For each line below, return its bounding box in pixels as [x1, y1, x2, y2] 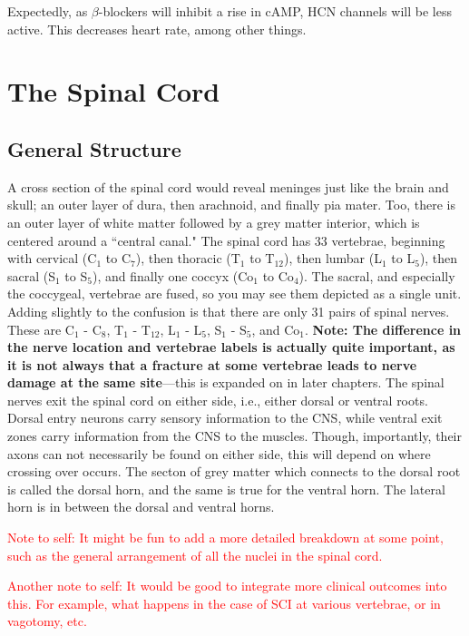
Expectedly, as [7, 2, 88, 20]
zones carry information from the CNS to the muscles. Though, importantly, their [7, 426, 462, 445]
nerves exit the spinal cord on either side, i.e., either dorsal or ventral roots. [7, 390, 428, 409]
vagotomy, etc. [7, 612, 87, 631]
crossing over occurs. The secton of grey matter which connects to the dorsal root [7, 462, 461, 481]
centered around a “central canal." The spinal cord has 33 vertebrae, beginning [7, 230, 445, 250]
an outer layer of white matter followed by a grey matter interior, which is [7, 212, 420, 231]
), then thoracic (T [135, 249, 240, 268]
